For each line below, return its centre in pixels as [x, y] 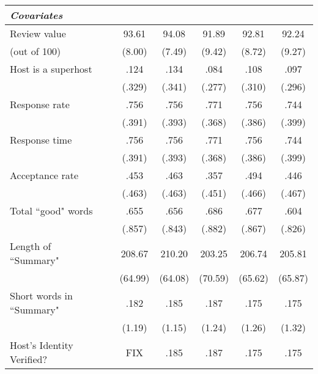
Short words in [41, 295]
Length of [31, 246]
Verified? [28, 359]
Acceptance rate [44, 175]
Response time [41, 140]
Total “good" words [51, 211]
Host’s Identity [42, 345]
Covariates [36, 15]
